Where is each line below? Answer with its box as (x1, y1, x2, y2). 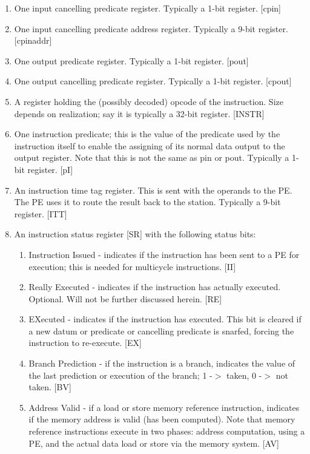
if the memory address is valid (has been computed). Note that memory (28, 413, 295, 425)
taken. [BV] (28, 381, 71, 393)
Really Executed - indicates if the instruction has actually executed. (28, 280, 281, 293)
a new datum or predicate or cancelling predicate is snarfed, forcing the (28, 324, 294, 337)
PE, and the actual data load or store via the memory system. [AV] (28, 436, 279, 449)
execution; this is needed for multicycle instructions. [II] (28, 260, 236, 273)
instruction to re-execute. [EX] (28, 336, 142, 349)
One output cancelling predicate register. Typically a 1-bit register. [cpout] (14, 75, 292, 87)
